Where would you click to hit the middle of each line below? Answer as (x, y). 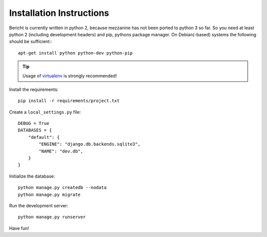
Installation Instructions (59, 13)
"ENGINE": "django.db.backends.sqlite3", (90, 144)
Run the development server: (39, 205)
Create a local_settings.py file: (45, 112)
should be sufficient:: (31, 42)
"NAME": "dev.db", (61, 151)
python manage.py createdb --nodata (62, 188)
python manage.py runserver (52, 217)
